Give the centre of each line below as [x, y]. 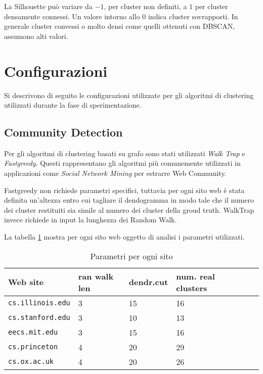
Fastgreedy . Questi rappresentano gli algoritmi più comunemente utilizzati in [122, 163]
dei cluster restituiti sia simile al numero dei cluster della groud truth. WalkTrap [129, 209]
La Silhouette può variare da [48, 6]
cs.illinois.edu [39, 303]
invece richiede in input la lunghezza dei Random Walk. [91, 220]
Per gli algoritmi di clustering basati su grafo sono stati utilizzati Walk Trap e [125, 153]
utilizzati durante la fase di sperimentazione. [73, 105]
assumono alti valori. [36, 36]
